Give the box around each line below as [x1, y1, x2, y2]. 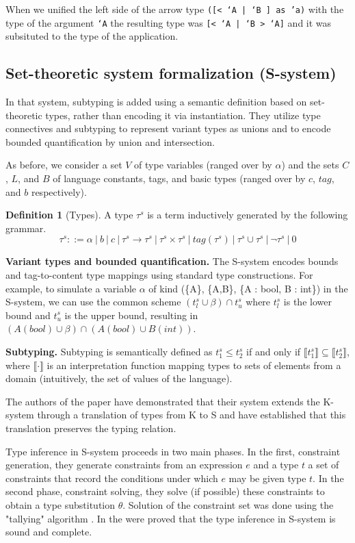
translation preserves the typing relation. [5, 420, 176, 435]
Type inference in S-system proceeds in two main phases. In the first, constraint [5, 444, 341, 458]
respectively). [31, 184, 87, 199]
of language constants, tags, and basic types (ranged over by [53, 171, 306, 186]
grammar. [5, 220, 47, 235]
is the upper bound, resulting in [64, 307, 198, 322]
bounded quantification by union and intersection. [5, 134, 215, 149]
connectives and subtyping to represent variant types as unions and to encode [5, 121, 331, 136]
